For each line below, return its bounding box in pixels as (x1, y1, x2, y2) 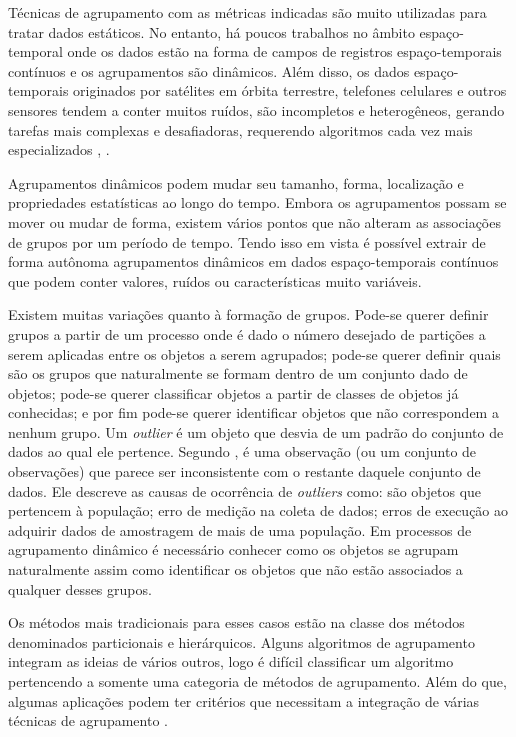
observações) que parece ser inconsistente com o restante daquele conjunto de (8, 461, 481, 482)
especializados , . (8, 139, 110, 160)
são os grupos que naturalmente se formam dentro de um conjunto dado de (8, 363, 468, 384)
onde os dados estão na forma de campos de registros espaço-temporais (67, 41, 502, 62)
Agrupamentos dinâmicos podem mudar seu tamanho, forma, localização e (8, 172, 464, 193)
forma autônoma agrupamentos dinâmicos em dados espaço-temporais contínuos (8, 251, 499, 272)
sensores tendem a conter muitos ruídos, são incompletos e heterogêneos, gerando (8, 99, 505, 120)
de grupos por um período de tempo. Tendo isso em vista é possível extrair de (8, 231, 486, 252)
